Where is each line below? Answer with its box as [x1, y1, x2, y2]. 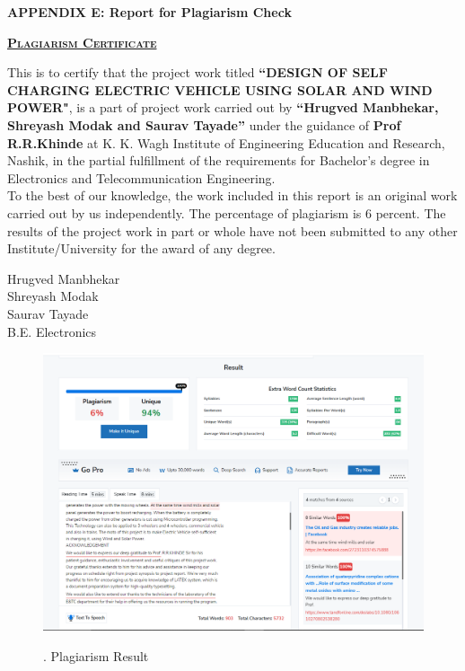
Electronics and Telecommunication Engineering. [7, 168, 276, 187]
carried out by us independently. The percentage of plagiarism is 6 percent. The [7, 203, 446, 222]
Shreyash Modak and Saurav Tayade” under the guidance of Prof [7, 115, 401, 134]
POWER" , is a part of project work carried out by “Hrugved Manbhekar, [7, 98, 439, 117]
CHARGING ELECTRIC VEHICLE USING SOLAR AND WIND [7, 80, 433, 99]
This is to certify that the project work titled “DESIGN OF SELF [7, 63, 388, 82]
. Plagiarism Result [43, 646, 149, 665]
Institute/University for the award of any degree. [7, 239, 276, 258]
